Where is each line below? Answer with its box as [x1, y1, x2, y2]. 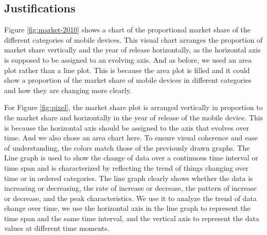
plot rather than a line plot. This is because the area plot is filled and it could [4, 64, 250, 75]
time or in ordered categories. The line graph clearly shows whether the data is [4, 172, 253, 183]
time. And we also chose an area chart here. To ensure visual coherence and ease [4, 132, 258, 143]
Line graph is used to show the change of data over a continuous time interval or [4, 152, 258, 163]
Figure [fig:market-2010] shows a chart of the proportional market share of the [4, 24, 251, 35]
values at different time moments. [4, 223, 110, 233]
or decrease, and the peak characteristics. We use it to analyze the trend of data [4, 192, 257, 203]
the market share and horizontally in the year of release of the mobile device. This [4, 112, 263, 122]
